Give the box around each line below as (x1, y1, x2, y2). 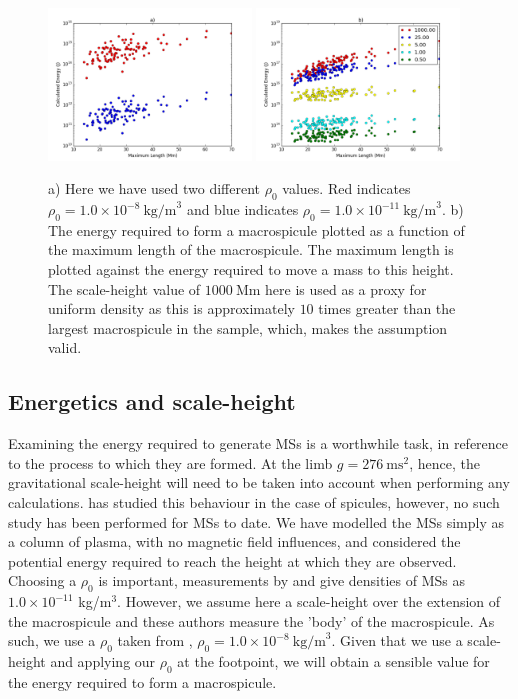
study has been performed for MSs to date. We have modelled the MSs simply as (8, 511, 505, 532)
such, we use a (8, 630, 96, 651)
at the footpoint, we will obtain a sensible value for (177, 651, 490, 672)
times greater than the (318, 298, 456, 319)
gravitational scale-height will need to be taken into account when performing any (8, 472, 510, 493)
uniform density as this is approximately (48, 298, 295, 319)
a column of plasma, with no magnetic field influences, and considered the (8, 531, 461, 552)
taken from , (117, 630, 193, 651)
